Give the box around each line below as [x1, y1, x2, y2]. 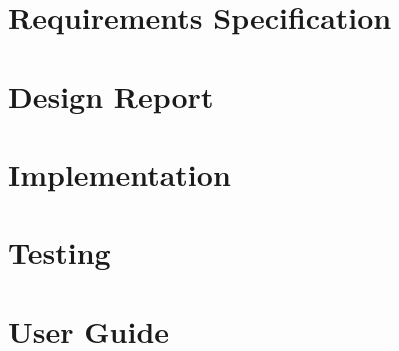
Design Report [8, 75, 214, 116]
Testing [8, 232, 111, 273]
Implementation [8, 153, 231, 194]
